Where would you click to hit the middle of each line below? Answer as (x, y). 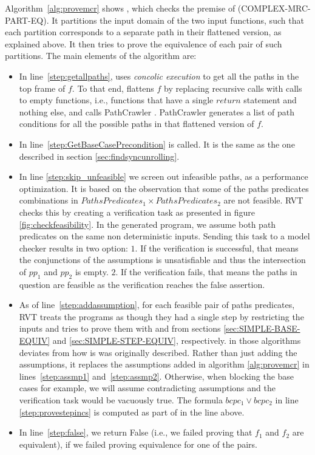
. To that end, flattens (113, 88)
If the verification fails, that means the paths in (209, 271)
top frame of (42, 88)
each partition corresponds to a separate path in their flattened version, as (143, 32)
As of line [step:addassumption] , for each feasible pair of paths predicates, (157, 305)
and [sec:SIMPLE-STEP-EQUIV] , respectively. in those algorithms (177, 340)
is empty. (92, 271)
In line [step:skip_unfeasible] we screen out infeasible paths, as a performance (164, 176)
